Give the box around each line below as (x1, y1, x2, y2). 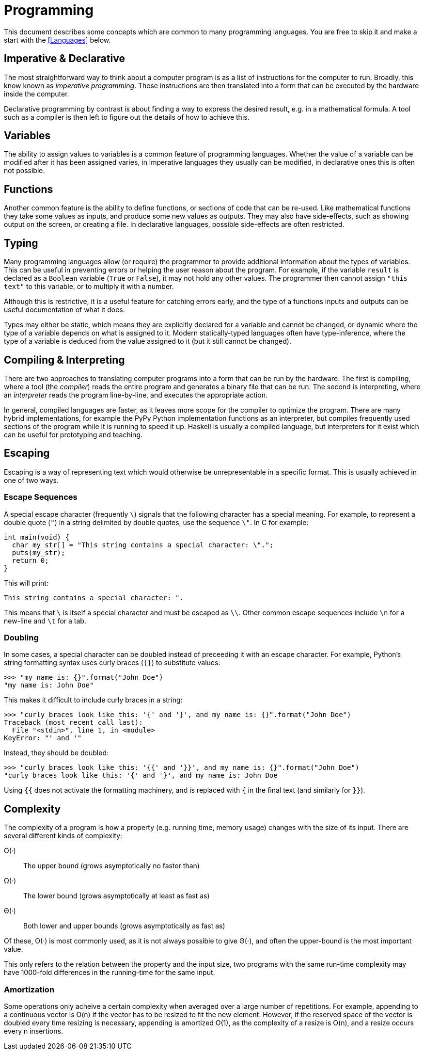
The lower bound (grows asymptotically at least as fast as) (23, 892, 210, 900)
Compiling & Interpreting (4, 353, 125, 366)
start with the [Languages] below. (4, 35, 111, 44)
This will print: (4, 578, 48, 587)
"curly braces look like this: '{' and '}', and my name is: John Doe (4, 771, 278, 780)
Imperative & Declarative (4, 52, 125, 65)
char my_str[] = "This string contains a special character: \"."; (12, 541, 274, 549)
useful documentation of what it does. (4, 305, 125, 314)
